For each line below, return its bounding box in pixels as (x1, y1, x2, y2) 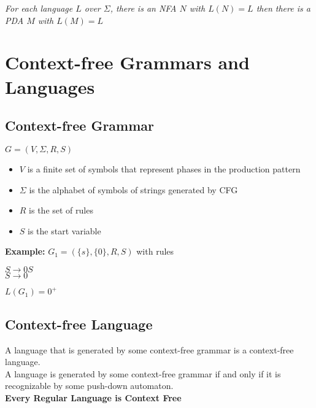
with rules (136, 245, 174, 258)
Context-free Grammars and (5, 50, 250, 75)
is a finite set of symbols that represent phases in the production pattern (27, 162, 301, 175)
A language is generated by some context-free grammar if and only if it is (5, 367, 281, 380)
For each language (5, 2, 73, 14)
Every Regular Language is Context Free (5, 391, 182, 404)
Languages (5, 74, 95, 99)
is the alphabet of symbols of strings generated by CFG (29, 183, 238, 196)
